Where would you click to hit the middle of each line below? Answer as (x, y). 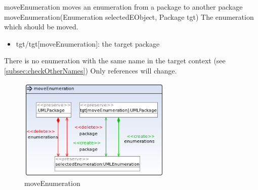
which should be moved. (41, 27)
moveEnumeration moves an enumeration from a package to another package (123, 7)
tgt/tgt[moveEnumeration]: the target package (88, 43)
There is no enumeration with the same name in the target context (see (115, 61)
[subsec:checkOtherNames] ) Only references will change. (91, 70)
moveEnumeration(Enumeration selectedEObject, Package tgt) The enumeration (129, 16)
